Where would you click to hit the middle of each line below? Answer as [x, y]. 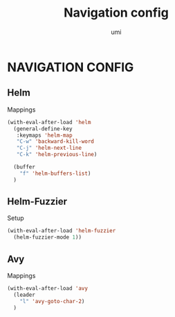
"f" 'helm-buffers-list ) [55, 173]
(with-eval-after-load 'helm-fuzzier [62, 231]
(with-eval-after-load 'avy [48, 289]
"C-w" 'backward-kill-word [55, 142]
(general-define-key [43, 129]
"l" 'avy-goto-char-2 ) [52, 301]
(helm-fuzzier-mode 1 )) [47, 237]
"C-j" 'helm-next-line [49, 148]
